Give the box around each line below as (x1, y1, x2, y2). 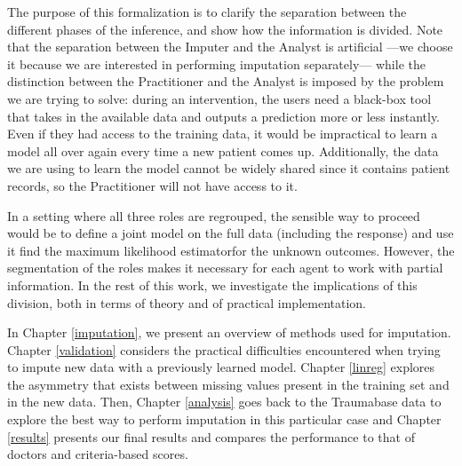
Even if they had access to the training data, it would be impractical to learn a (7, 124, 438, 143)
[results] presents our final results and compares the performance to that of (7, 427, 415, 446)
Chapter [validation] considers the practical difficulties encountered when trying (7, 340, 441, 359)
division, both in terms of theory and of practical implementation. (7, 293, 366, 312)
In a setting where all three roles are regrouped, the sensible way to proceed (7, 206, 420, 225)
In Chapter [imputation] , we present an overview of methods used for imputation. (7, 323, 451, 342)
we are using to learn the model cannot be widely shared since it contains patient (7, 159, 450, 178)
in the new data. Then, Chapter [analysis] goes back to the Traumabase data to (7, 392, 442, 411)
